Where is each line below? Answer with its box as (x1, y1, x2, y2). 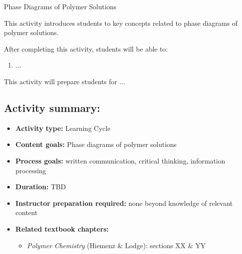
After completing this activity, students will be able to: (4, 43, 168, 54)
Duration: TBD (15, 181, 66, 192)
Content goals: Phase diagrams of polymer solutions (15, 139, 177, 149)
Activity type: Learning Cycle (15, 123, 111, 133)
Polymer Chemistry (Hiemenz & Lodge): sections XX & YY (27, 240, 206, 250)
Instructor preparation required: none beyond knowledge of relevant (15, 198, 233, 208)
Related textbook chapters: (15, 223, 109, 234)
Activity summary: (4, 100, 100, 115)
